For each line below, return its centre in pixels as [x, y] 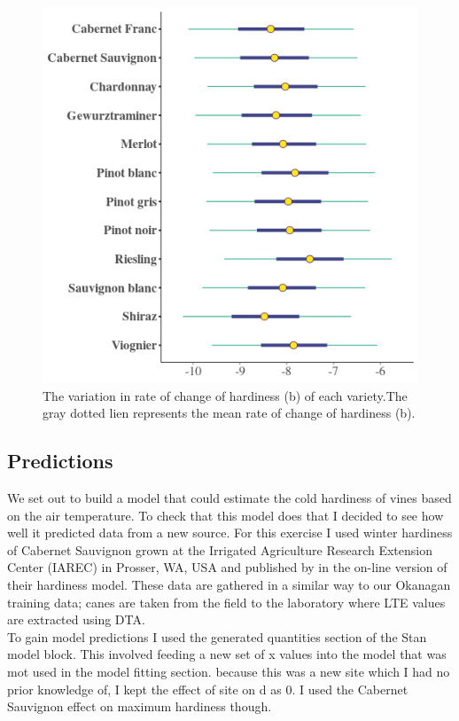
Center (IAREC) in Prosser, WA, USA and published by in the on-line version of [227, 567]
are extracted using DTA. [76, 619]
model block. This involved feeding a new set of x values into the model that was [227, 654]
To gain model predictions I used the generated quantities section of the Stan [217, 636]
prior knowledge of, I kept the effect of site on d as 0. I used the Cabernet [208, 689]
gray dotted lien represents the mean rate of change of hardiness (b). [229, 413]
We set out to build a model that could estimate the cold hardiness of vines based [229, 497]
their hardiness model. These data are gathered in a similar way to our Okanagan [229, 584]
